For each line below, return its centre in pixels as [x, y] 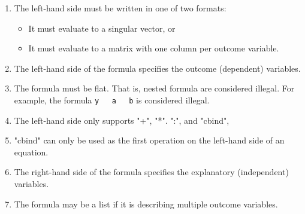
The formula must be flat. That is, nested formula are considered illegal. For [154, 88]
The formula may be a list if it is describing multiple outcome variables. [146, 204]
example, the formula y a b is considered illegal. [112, 100]
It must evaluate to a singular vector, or [102, 28]
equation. [31, 152]
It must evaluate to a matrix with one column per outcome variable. [154, 48]
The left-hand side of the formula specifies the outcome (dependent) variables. [157, 68]
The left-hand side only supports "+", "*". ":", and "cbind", [122, 120]
